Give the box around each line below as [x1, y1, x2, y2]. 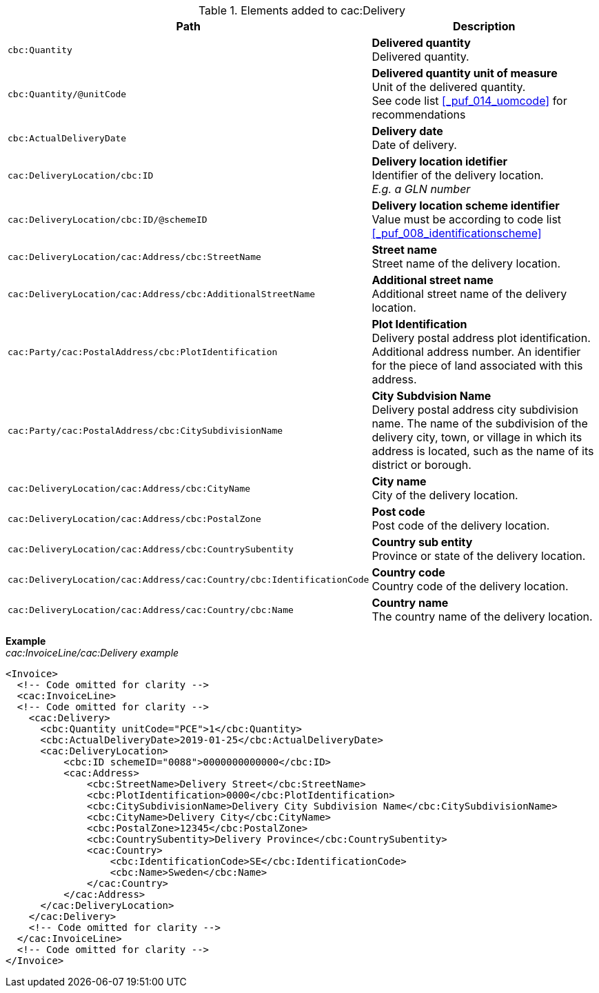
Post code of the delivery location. [372, 519, 550, 532]
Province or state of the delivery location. [372, 549, 586, 563]
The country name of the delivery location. [372, 610, 593, 623]
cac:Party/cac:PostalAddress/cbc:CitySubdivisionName [8, 425, 283, 436]
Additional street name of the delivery [372, 287, 567, 301]
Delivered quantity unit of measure [372, 66, 558, 80]
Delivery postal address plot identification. [372, 331, 591, 345]
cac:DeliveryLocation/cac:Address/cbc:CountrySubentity [8, 543, 294, 554]
